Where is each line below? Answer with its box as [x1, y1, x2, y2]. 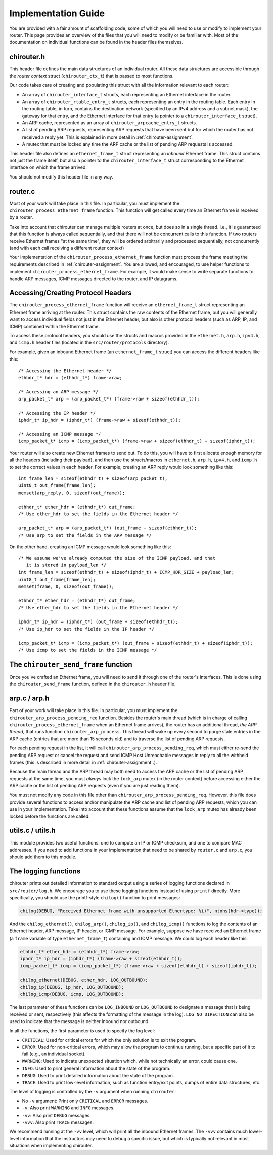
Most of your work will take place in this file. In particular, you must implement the [9, 200, 179, 206]
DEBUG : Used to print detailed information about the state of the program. [22, 1072, 174, 1078]
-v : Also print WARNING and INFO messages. [22, 1105, 115, 1111]
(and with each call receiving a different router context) [9, 245, 124, 251]
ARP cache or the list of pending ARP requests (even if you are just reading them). [9, 783, 180, 789]
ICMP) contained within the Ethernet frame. [9, 323, 100, 329]
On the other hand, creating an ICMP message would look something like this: [9, 544, 171, 550]
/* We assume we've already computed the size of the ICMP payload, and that [18, 555, 216, 561]
